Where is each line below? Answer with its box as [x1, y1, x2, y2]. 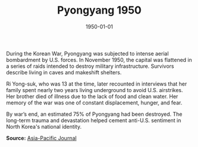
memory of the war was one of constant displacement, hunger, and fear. [6, 99, 183, 106]
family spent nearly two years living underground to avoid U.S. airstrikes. [6, 86, 183, 93]
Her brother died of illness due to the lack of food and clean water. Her [6, 93, 178, 100]
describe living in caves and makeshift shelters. [6, 68, 122, 76]
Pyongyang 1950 [57, 4, 142, 17]
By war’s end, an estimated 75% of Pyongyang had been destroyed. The [6, 110, 183, 117]
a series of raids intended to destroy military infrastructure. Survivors [6, 63, 174, 70]
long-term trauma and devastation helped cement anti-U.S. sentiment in [6, 116, 181, 124]
